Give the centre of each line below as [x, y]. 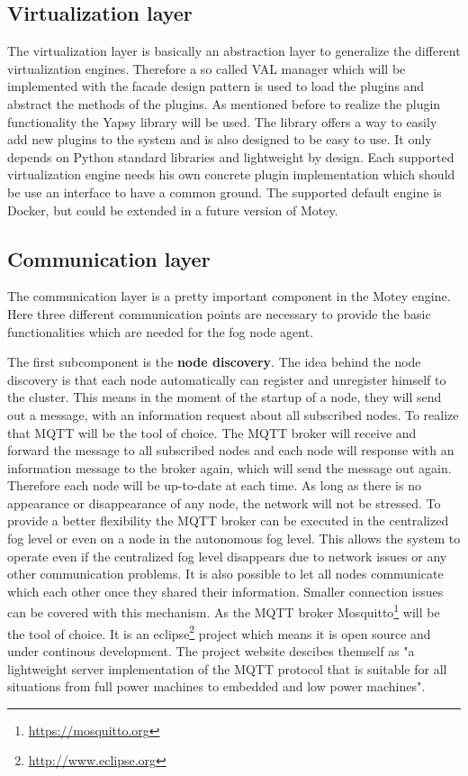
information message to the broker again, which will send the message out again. [229, 467]
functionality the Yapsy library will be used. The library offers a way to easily [222, 121]
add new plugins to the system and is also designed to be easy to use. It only [220, 139]
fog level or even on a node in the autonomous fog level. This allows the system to [234, 539]
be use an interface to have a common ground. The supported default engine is [225, 192]
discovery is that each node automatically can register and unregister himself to [227, 379]
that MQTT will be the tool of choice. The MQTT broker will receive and [212, 432]
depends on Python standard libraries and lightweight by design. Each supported [231, 156]
